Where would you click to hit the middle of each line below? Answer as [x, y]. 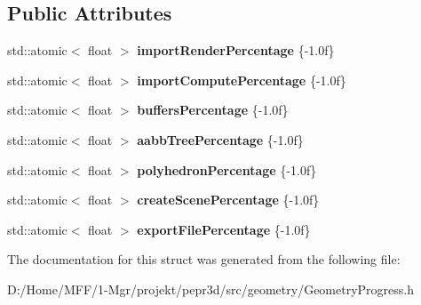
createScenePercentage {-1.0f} [228, 200]
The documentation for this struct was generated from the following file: [204, 259]
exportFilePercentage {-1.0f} [224, 229]
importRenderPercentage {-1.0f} [236, 50]
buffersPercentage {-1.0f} [213, 110]
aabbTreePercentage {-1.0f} [220, 139]
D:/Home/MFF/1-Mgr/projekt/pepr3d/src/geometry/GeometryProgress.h [211, 289]
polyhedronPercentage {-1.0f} [227, 169]
